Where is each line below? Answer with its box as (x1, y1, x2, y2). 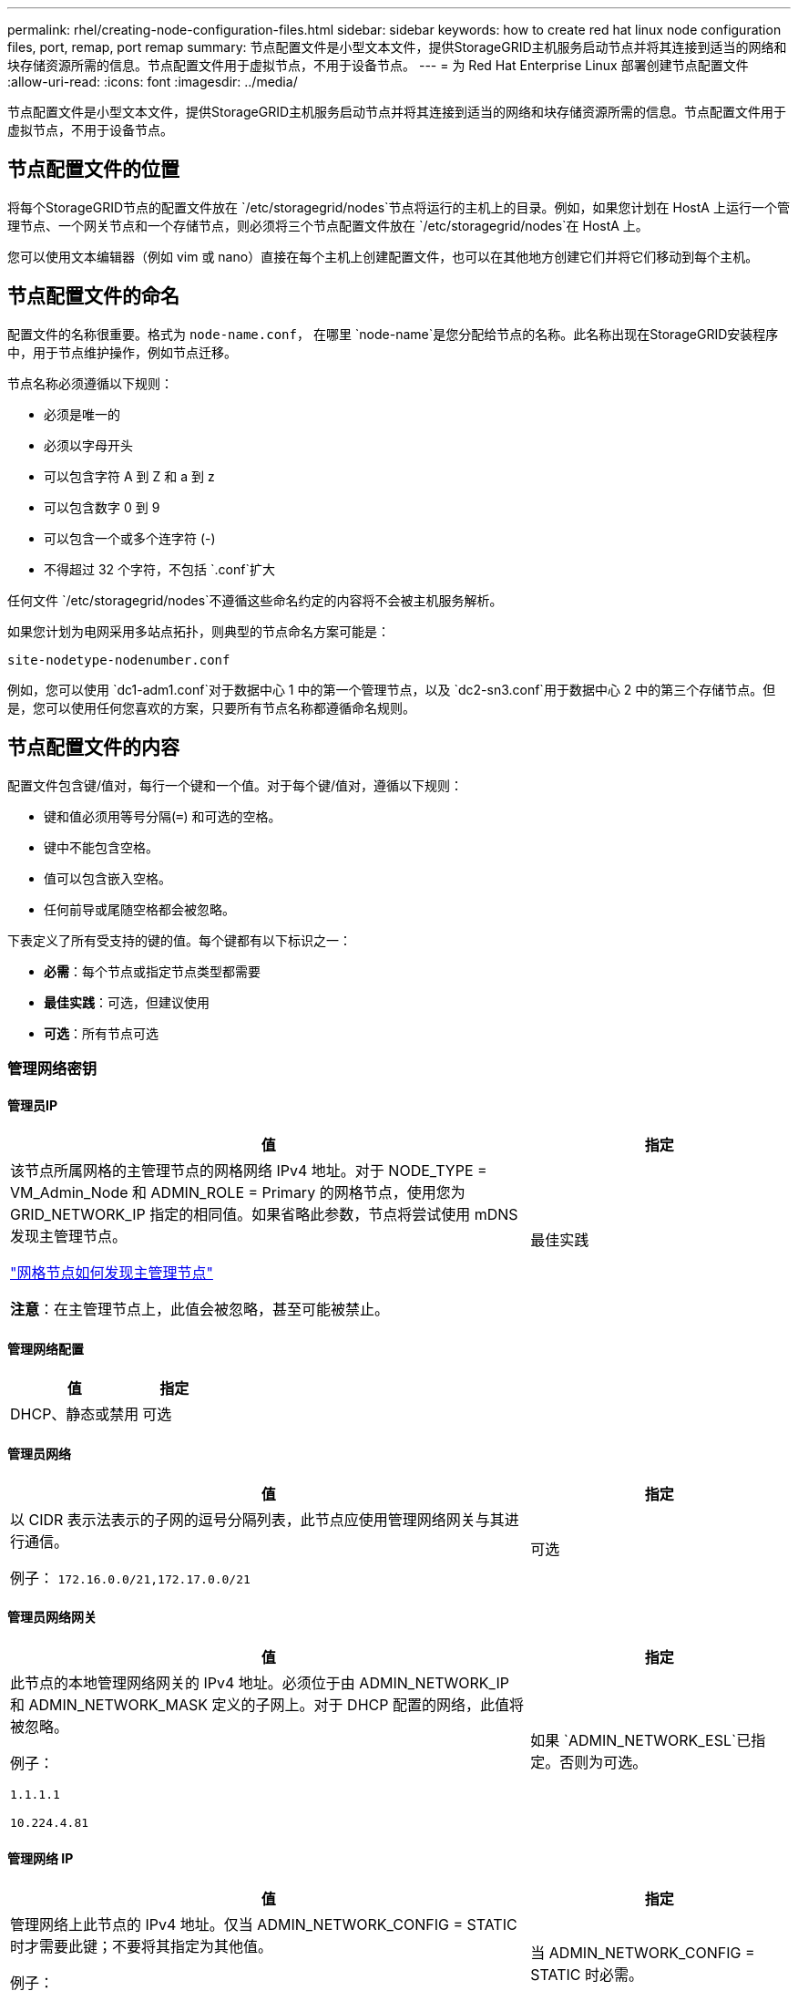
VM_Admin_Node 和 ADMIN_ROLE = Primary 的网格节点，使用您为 (10, 1183, 465, 1202)
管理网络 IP (7, 1851, 74, 1867)
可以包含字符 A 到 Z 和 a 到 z (44, 468, 215, 484)
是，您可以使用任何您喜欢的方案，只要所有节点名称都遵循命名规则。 (7, 699, 415, 716)
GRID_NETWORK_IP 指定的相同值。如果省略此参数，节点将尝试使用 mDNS (10, 1205, 518, 1224)
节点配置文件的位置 (7, 158, 179, 181)
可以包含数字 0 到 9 (44, 499, 160, 515)
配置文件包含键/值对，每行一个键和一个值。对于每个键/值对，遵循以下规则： (7, 777, 464, 793)
